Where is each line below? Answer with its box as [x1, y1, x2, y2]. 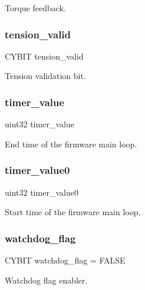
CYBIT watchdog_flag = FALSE [5, 254, 126, 266]
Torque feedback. [5, 2, 66, 14]
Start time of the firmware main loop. [5, 206, 141, 218]
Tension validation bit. [5, 70, 86, 82]
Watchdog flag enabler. [5, 273, 88, 286]
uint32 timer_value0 [5, 186, 78, 198]
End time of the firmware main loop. [5, 137, 137, 150]
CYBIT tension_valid [5, 50, 84, 62]
